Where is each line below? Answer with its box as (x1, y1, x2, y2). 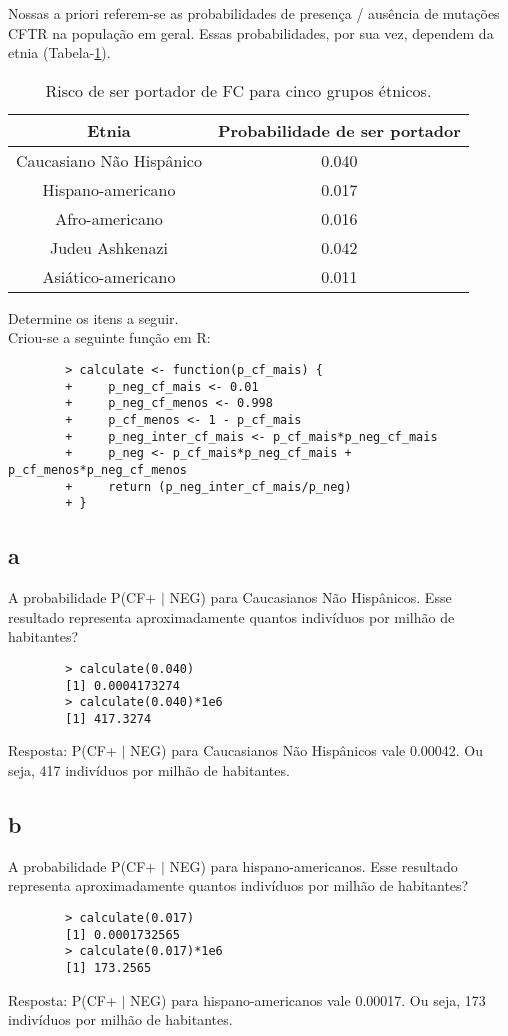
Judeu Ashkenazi (49, 235, 169, 259)
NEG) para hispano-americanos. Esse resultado (169, 855, 458, 876)
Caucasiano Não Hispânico (16, 148, 202, 172)
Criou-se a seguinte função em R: (8, 327, 211, 348)
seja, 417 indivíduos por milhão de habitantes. (8, 760, 290, 781)
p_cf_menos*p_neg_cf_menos (8, 462, 187, 477)
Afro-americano (55, 206, 163, 230)
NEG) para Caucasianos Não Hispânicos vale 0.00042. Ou (130, 740, 484, 761)
